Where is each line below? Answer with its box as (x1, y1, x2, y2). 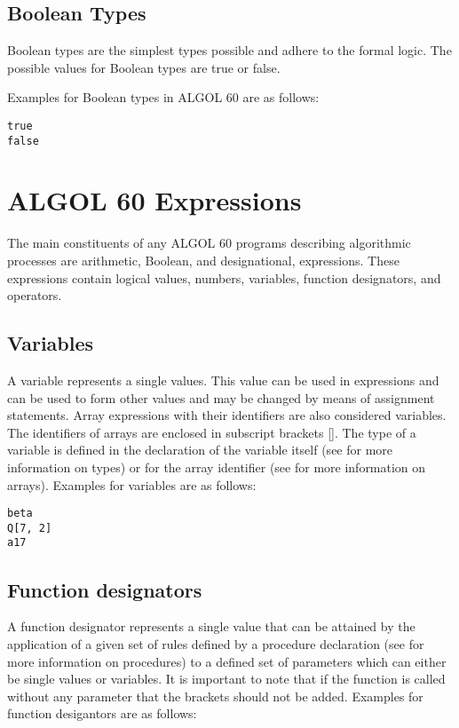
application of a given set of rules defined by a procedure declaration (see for (7, 634, 424, 653)
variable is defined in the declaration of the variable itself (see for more (7, 440, 393, 459)
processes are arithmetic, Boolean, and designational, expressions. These (7, 251, 400, 270)
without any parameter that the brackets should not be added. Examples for (7, 686, 423, 705)
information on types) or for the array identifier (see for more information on (7, 457, 426, 476)
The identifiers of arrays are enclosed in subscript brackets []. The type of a (7, 423, 416, 441)
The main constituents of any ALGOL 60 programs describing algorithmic (7, 233, 411, 252)
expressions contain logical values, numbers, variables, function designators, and (7, 268, 441, 287)
